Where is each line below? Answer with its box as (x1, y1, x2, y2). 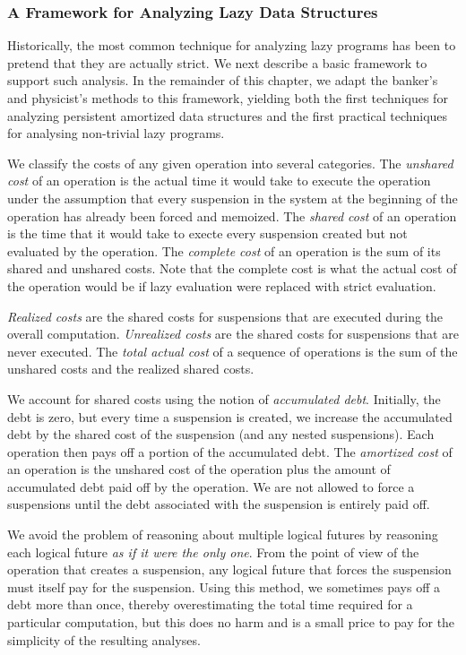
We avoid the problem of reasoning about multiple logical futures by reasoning (7, 525, 438, 544)
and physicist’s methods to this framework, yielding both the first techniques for (7, 89, 448, 107)
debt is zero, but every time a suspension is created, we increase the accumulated (7, 407, 453, 426)
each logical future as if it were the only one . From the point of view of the (7, 542, 419, 561)
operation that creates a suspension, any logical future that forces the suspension (7, 560, 452, 579)
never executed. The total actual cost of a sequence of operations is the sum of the (7, 341, 458, 360)
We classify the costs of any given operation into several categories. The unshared (7, 153, 453, 172)
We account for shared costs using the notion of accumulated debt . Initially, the (7, 389, 441, 408)
